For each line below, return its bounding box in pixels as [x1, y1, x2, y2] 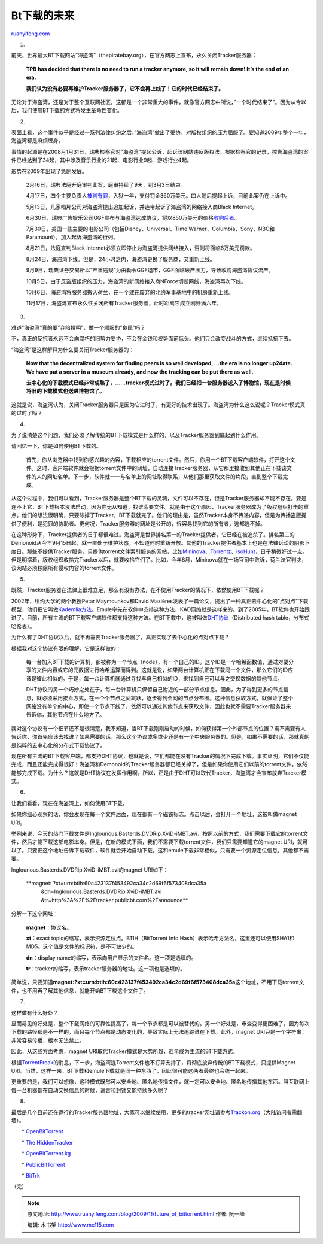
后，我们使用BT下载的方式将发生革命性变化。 [11, 107, 123, 114]
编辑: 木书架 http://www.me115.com [27, 1221, 114, 1228]
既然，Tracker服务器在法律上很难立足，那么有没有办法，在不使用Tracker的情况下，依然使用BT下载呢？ [11, 587, 265, 594]
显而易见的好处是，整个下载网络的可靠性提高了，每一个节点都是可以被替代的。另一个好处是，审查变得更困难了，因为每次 [11, 1020, 310, 1027]
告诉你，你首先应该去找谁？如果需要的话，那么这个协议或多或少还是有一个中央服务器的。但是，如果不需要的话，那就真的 [11, 733, 310, 741]
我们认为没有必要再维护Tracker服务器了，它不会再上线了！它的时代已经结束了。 [26, 84, 224, 92]
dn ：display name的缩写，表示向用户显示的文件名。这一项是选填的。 [26, 954, 197, 961]
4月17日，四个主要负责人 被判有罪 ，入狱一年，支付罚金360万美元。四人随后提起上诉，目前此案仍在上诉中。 [26, 192, 291, 199]
